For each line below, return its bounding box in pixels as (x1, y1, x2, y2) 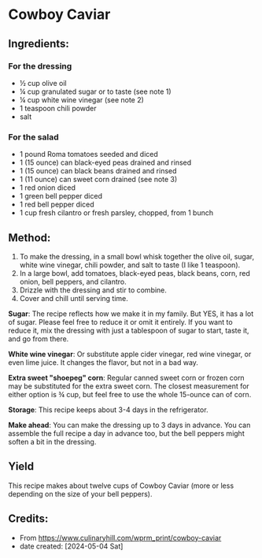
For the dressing (8, 61, 72, 72)
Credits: (8, 512, 49, 526)
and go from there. (8, 333, 69, 344)
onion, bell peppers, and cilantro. (19, 277, 127, 286)
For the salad (8, 132, 59, 143)
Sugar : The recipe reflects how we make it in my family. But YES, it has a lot (8, 309, 254, 318)
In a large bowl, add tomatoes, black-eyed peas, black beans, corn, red (19, 268, 250, 277)
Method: (8, 231, 51, 244)
